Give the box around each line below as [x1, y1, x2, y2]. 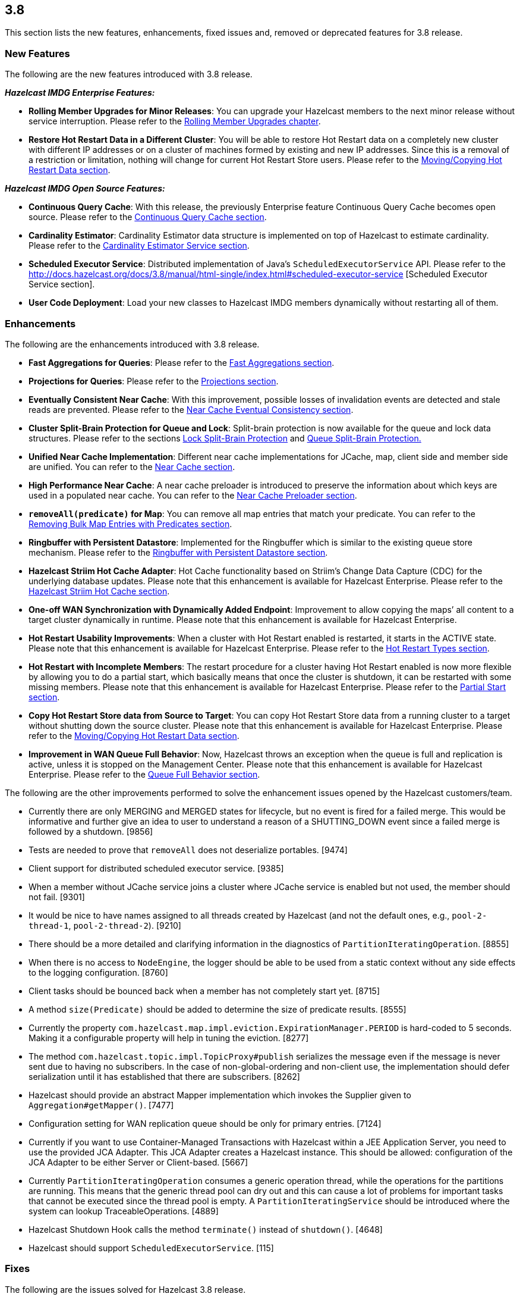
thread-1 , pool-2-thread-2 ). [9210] [29, 920, 181, 931]
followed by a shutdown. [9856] [29, 826, 153, 837]
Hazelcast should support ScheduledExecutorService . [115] [29, 1242, 274, 1253]
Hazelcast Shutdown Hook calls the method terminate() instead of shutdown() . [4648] [29, 1224, 383, 1235]
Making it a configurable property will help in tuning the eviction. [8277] [29, 1032, 309, 1043]
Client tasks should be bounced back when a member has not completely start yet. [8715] [29, 985, 380, 996]
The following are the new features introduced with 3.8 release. [5, 69, 253, 80]
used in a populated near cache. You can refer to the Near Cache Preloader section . [29, 490, 357, 500]
